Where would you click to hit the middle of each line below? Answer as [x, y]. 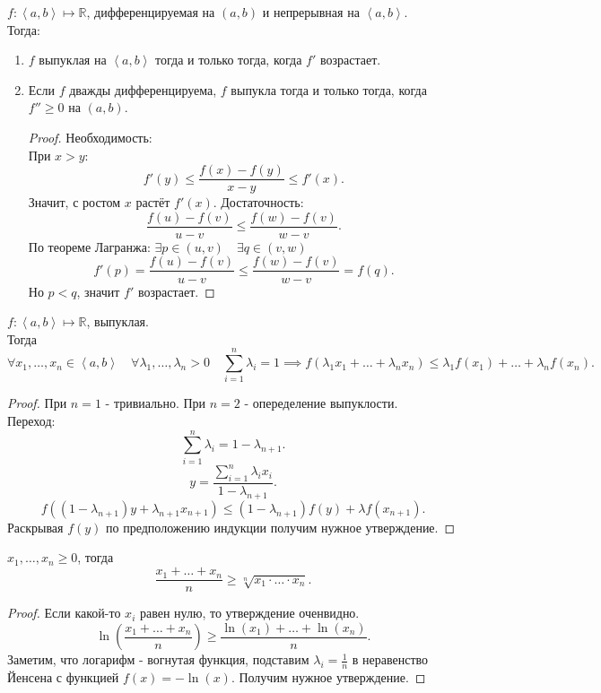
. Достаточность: [258, 202]
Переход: [31, 421]
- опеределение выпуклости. [321, 403]
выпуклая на [73, 60]
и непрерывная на [311, 12]
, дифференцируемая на [151, 12]
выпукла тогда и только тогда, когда [329, 89]
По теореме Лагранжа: [89, 246]
